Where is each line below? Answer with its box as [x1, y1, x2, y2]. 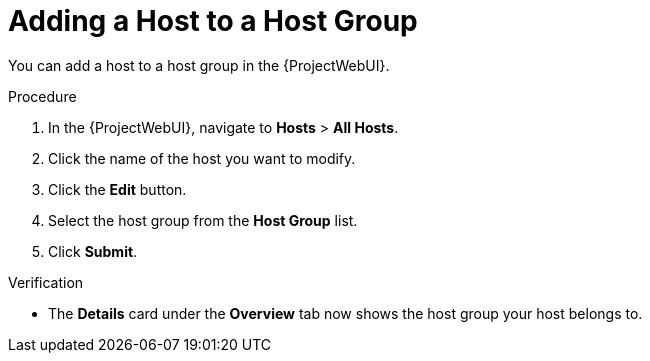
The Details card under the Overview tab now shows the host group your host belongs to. [48, 304, 643, 322]
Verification [8, 273, 84, 291]
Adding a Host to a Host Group [8, 4, 418, 38]
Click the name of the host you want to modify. [48, 149, 356, 167]
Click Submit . [48, 242, 138, 260]
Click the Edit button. [48, 180, 187, 198]
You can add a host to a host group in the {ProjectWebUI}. [8, 56, 390, 74]
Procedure [8, 87, 77, 105]
